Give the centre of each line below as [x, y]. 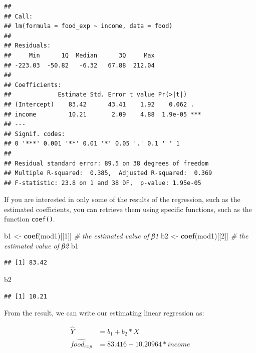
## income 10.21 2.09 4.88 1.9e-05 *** [103, 114]
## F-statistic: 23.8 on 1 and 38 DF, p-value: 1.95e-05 [103, 183]
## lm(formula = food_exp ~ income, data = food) [88, 26]
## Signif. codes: [35, 134]
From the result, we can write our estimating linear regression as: [104, 313]
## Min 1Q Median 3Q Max [79, 55]
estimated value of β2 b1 [41, 245]
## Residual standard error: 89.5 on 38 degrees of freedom [106, 163]
